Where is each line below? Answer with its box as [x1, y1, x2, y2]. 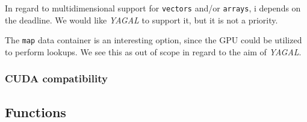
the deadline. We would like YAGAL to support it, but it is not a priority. [5, 13, 278, 26]
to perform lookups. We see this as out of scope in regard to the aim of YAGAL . [5, 45, 302, 58]
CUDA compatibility [5, 71, 108, 86]
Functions [5, 102, 66, 121]
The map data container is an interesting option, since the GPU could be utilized [5, 34, 302, 46]
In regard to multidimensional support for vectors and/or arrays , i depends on [5, 2, 301, 14]
